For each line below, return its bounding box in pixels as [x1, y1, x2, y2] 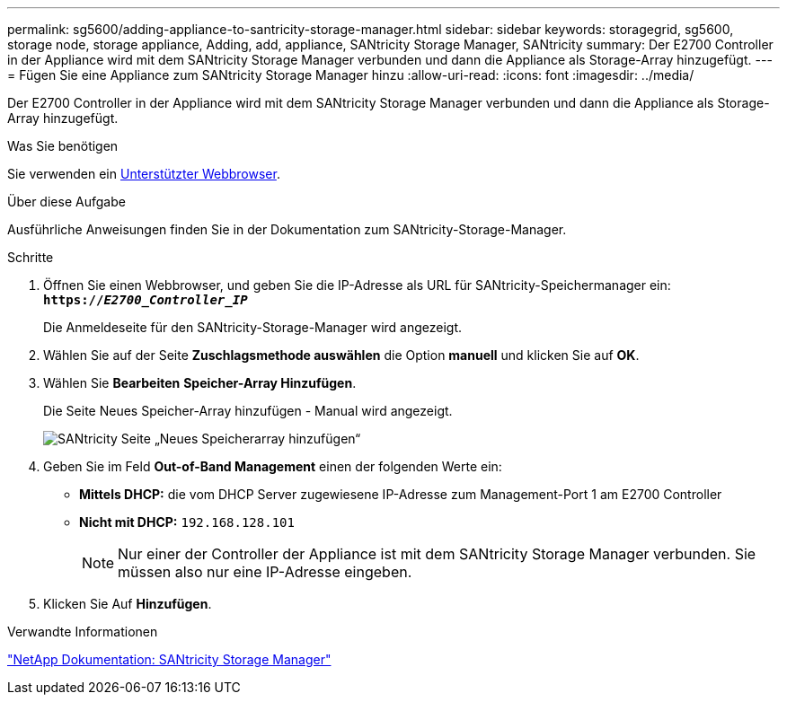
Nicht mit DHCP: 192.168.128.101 [79, 514, 295, 530]
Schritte [7, 250, 54, 265]
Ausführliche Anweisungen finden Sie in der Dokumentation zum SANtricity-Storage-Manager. [7, 222, 567, 237]
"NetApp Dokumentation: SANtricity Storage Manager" [7, 652, 332, 667]
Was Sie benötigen [7, 138, 119, 154]
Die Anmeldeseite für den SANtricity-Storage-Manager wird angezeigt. [43, 320, 463, 335]
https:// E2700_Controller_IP [43, 293, 248, 307]
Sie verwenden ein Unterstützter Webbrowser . [7, 166, 280, 181]
